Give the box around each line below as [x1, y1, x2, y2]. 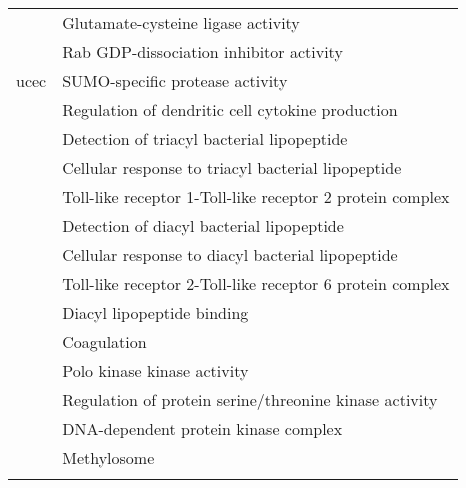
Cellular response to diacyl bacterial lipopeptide [62, 243, 398, 266]
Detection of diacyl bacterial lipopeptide [62, 214, 344, 237]
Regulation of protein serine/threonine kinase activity [62, 388, 438, 411]
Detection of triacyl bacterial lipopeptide [62, 127, 348, 150]
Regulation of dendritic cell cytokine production [62, 98, 398, 121]
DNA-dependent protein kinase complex [62, 417, 343, 440]
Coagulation [62, 330, 147, 353]
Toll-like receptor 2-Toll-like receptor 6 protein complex [62, 272, 450, 295]
